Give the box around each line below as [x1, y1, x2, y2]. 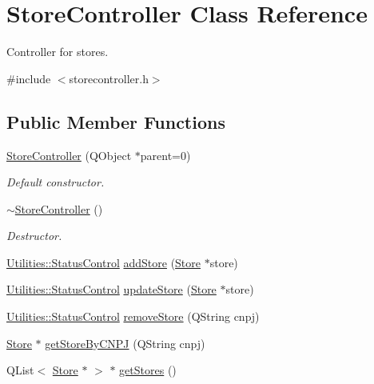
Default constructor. [6, 174, 105, 190]
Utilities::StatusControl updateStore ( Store [6, 281, 217, 298]
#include [6, 70, 51, 86]
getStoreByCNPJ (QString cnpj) [45, 334, 205, 351]
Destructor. [6, 227, 62, 244]
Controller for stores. [6, 43, 109, 60]
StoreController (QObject [6, 146, 132, 163]
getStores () [119, 362, 177, 378]
